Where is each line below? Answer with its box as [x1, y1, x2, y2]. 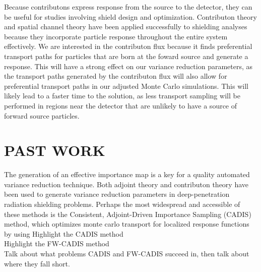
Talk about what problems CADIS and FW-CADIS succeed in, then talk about [4, 248, 249, 258]
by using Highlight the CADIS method [4, 228, 123, 239]
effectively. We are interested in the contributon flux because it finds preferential [4, 41, 252, 51]
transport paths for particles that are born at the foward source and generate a [4, 50, 248, 61]
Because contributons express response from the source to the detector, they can [4, 2, 252, 12]
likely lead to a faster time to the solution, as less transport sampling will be [4, 90, 240, 101]
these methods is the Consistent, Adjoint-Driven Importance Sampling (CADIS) [4, 208, 251, 219]
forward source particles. [4, 110, 80, 121]
